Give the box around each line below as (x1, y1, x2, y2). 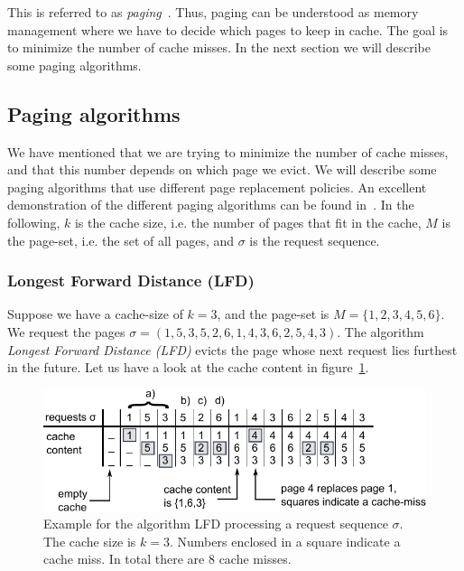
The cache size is (43, 531, 136, 550)
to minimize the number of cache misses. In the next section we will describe (7, 38, 431, 57)
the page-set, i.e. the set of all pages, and (7, 230, 235, 249)
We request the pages (7, 322, 125, 341)
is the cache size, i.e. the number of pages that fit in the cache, (74, 212, 422, 231)
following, (7, 212, 60, 231)
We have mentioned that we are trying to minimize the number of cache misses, (7, 142, 449, 161)
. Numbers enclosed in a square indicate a (170, 531, 401, 550)
